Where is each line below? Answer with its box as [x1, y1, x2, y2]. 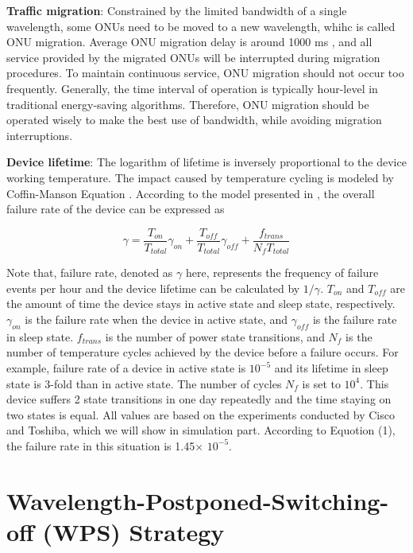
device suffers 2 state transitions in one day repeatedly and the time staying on [6, 391, 392, 407]
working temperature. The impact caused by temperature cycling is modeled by [6, 169, 394, 185]
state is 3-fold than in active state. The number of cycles [6, 375, 282, 391]
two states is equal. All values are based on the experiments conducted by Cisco [6, 406, 395, 423]
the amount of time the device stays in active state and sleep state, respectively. [6, 295, 396, 312]
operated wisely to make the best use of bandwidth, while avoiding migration [6, 111, 382, 128]
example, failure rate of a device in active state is [6, 360, 246, 376]
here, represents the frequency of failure [185, 264, 379, 281]
